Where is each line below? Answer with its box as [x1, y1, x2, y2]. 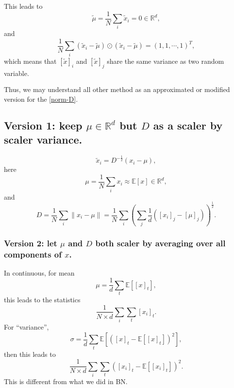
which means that [4, 55, 57, 66]
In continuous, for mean [4, 267, 75, 277]
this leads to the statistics [4, 294, 81, 304]
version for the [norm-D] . [4, 93, 78, 104]
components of [4, 248, 62, 260]
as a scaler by [153, 117, 223, 132]
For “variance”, [4, 322, 49, 332]
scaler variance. [4, 132, 83, 147]
